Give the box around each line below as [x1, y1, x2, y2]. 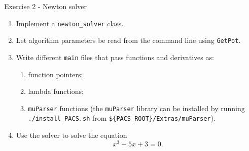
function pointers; [28, 69, 83, 79]
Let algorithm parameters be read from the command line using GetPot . [16, 35, 241, 45]
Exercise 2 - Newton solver [4, 1, 87, 11]
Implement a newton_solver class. [16, 18, 124, 28]
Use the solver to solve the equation [16, 130, 127, 140]
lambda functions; [28, 86, 84, 96]
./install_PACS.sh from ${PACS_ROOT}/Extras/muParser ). [28, 113, 216, 123]
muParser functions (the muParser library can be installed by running [28, 103, 245, 113]
